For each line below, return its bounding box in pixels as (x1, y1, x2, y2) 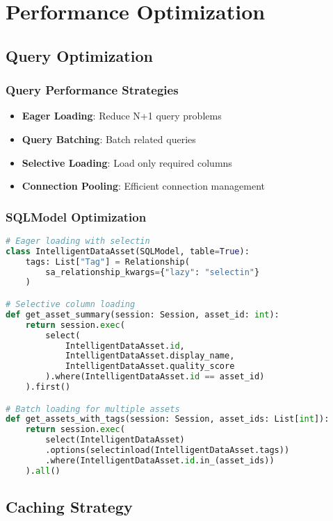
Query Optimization (6, 44, 153, 66)
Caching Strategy (6, 496, 133, 518)
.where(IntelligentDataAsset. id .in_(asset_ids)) (45, 455, 275, 465)
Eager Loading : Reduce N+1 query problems (22, 108, 222, 123)
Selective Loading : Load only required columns (22, 155, 232, 169)
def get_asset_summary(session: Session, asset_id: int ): (6, 309, 279, 320)
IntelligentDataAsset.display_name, (65, 351, 235, 361)
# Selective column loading (6, 299, 136, 309)
